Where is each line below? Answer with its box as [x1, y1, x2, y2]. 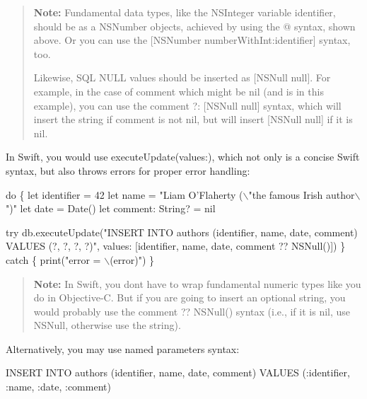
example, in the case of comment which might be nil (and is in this [33, 83, 324, 98]
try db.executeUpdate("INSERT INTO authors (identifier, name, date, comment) [6, 224, 358, 239]
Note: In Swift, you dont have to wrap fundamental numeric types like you [33, 276, 361, 291]
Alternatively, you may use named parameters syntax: [6, 341, 240, 356]
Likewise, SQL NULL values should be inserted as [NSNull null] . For [33, 70, 331, 85]
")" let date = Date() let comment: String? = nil [6, 201, 216, 216]
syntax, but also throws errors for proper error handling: [6, 163, 250, 178]
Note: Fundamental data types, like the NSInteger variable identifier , [33, 5, 336, 19]
